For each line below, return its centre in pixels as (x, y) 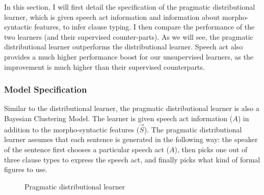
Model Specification (46, 89)
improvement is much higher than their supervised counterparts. (104, 66)
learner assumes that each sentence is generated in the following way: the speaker (131, 139)
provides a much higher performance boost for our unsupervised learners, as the (129, 56)
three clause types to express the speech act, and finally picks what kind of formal (132, 159)
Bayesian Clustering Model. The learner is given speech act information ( (118, 118)
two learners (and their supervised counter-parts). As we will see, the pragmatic (129, 36)
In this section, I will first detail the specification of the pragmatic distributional (130, 7)
